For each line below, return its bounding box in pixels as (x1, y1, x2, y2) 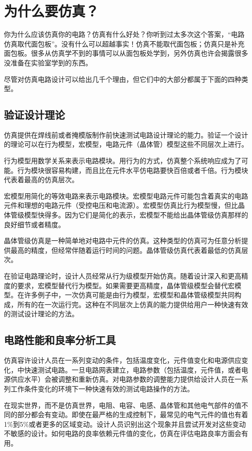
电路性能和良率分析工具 (4, 332, 116, 347)
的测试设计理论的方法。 (4, 309, 79, 319)
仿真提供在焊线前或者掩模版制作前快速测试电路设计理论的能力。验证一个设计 (4, 129, 248, 140)
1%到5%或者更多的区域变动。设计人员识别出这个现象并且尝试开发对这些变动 (4, 419, 246, 429)
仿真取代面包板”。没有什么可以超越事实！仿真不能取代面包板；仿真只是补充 (4, 38, 245, 48)
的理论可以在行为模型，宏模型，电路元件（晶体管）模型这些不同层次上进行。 (4, 139, 248, 149)
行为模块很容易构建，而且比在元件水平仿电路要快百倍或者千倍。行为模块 (17, 165, 248, 175)
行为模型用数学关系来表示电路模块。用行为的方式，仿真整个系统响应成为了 (4, 156, 241, 166)
